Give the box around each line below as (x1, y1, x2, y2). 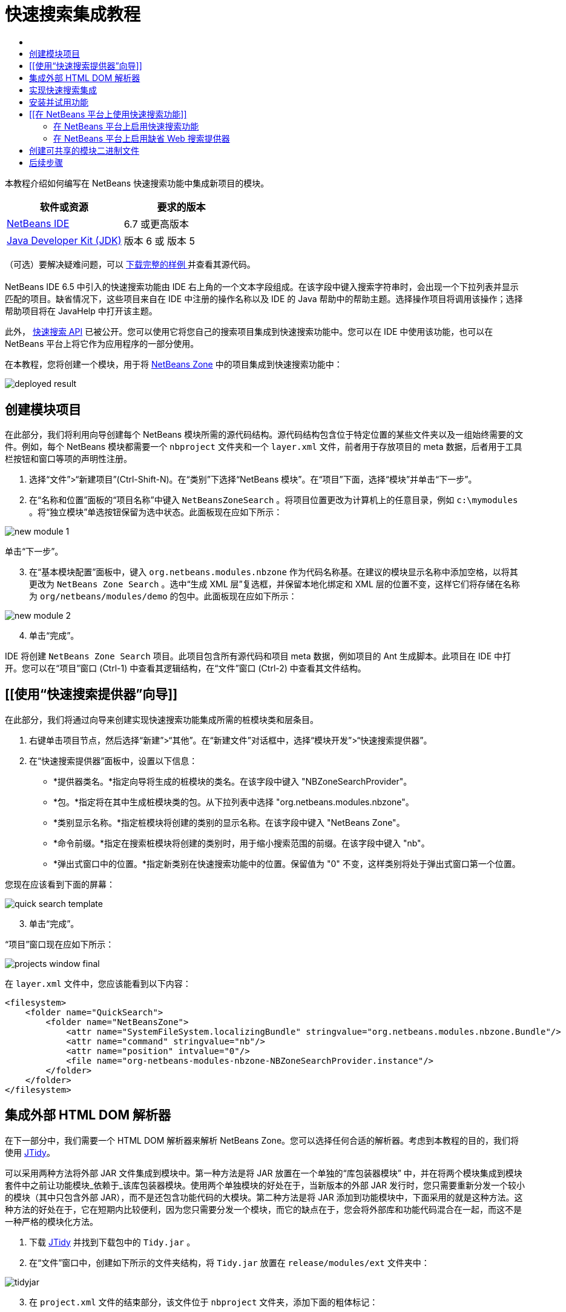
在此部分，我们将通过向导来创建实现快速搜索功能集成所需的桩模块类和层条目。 (5, 714, 318, 725)
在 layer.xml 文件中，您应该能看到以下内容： (5, 978, 191, 989)
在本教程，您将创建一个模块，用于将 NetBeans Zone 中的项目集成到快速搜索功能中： (5, 359, 343, 370)
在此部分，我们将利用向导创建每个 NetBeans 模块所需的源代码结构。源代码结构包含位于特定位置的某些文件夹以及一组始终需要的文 (5, 429, 524, 440)
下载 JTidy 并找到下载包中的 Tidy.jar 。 (29, 1236, 196, 1247)
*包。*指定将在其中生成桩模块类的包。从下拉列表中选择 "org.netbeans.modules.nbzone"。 (53, 796, 414, 807)
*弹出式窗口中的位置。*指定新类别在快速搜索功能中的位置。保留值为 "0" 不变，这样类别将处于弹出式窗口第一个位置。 (53, 858, 521, 869)
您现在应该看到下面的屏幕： (5, 879, 115, 889)
